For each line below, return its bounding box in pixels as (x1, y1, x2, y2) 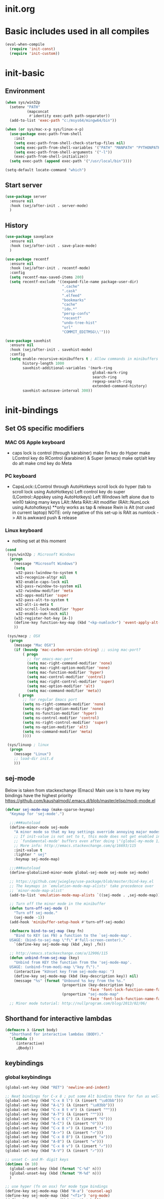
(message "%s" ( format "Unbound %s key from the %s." (14, 978, 125, 983)
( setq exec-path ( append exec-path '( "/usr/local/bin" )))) (9, 159, 132, 164)
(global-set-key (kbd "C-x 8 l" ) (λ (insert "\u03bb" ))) (5, 1098, 123, 1103)
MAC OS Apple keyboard (5, 439, 65, 445)
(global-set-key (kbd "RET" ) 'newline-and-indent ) (5, 1085, 110, 1090)
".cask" (61, 289, 78, 293)
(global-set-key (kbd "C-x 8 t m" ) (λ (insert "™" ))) (5, 1108, 117, 1112)
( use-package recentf (5, 257, 49, 262)
